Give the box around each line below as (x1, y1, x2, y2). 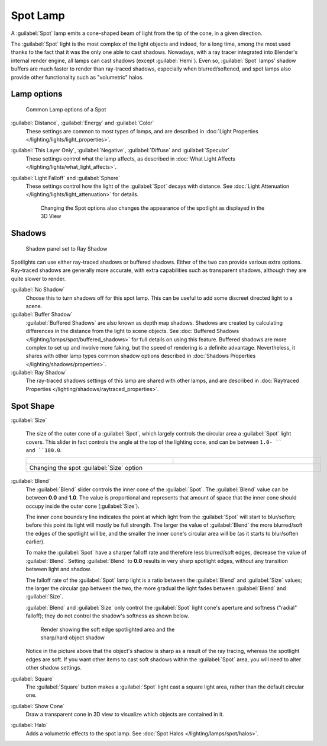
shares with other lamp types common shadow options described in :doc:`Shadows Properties (25, 353, 256, 360)
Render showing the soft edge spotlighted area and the (40, 626, 175, 633)
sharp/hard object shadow (40, 634, 105, 641)
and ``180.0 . (25, 446, 62, 453)
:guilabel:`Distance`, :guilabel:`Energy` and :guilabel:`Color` (11, 119, 154, 127)
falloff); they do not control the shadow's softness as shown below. (25, 612, 189, 619)
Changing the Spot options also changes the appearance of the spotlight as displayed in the (40, 204, 265, 212)
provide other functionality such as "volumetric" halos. (11, 73, 144, 81)
